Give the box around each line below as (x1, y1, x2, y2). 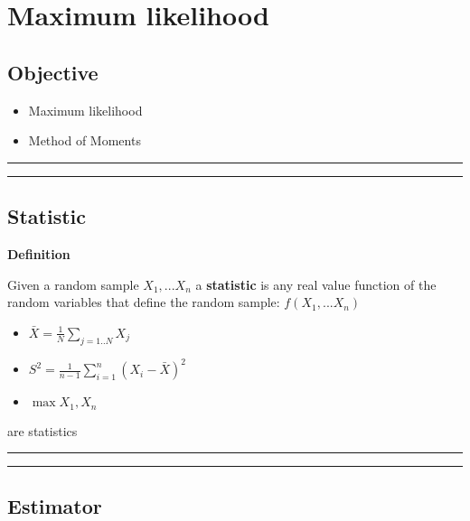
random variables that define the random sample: (7, 293, 280, 312)
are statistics (7, 421, 78, 440)
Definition (7, 244, 70, 263)
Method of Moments (28, 131, 141, 150)
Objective (7, 58, 99, 86)
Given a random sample (7, 274, 139, 293)
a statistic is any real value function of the (195, 274, 437, 293)
